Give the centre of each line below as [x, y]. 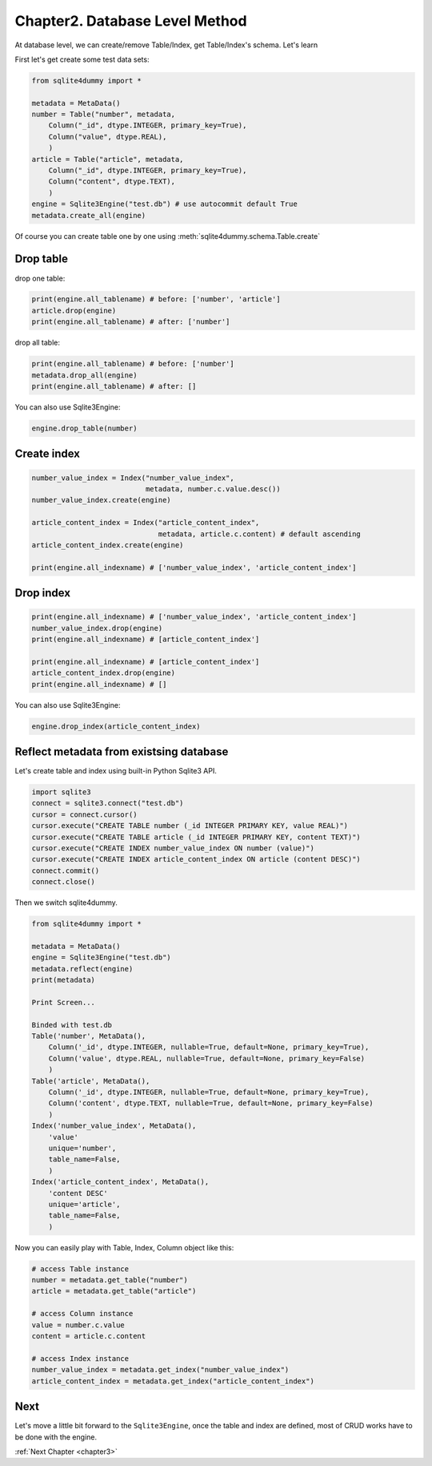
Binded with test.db [72, 1025]
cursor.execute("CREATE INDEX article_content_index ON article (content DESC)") [196, 859]
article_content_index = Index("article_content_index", [146, 523]
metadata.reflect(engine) [82, 969]
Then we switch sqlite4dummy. [66, 903]
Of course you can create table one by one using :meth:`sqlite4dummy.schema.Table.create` [168, 236]
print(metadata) [64, 980]
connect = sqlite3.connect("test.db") [108, 803]
